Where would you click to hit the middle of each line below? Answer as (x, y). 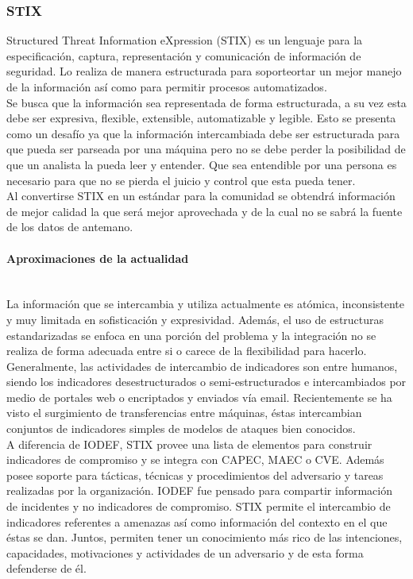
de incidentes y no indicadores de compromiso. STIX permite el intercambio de (199, 506)
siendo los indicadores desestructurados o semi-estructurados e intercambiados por (206, 382)
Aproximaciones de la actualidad (98, 258)
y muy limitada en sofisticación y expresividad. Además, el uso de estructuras (195, 319)
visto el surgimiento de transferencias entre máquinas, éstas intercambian (184, 413)
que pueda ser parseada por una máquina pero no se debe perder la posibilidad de (206, 149)
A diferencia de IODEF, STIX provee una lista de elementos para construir (189, 444)
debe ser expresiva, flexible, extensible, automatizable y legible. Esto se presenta (201, 118)
